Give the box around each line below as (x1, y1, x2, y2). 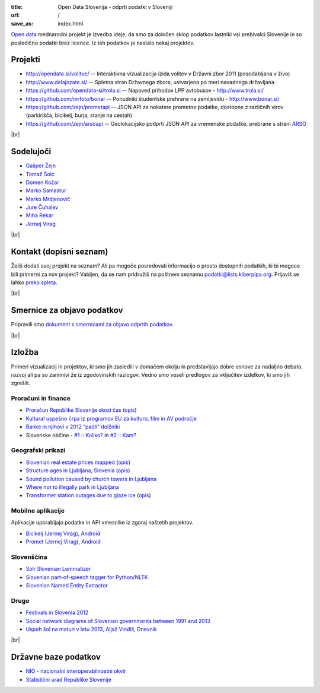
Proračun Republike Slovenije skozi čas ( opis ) (25, 406, 137, 414)
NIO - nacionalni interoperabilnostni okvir (25, 667, 127, 675)
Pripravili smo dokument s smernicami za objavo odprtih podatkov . (11, 321, 174, 328)
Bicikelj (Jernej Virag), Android (25, 530, 101, 537)
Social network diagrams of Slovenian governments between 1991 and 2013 (25, 617, 210, 624)
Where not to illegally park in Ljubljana (25, 484, 119, 491)
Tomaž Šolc (25, 170, 55, 177)
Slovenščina (11, 553, 47, 561)
